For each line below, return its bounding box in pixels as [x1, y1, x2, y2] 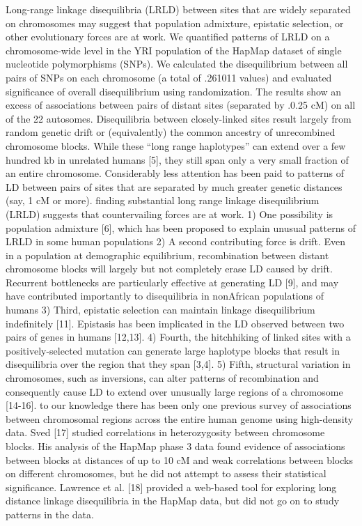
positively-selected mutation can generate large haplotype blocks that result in [6, 343, 340, 357]
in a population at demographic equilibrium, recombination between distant [6, 247, 329, 262]
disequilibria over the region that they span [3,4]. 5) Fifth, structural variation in [6, 357, 351, 371]
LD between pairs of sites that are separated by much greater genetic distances [6, 179, 343, 194]
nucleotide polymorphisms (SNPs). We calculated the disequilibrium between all [6, 56, 348, 71]
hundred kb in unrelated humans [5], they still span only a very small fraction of [6, 152, 349, 167]
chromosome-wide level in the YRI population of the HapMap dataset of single [6, 42, 342, 57]
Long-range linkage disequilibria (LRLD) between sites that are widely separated [6, 2, 351, 16]
